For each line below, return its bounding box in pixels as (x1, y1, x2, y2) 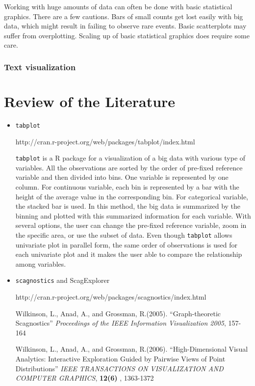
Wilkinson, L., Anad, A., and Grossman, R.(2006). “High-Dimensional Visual (15, 344, 248, 354)
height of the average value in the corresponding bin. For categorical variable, (15, 191, 248, 201)
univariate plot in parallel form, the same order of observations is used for (15, 239, 237, 249)
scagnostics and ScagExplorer (15, 275, 110, 285)
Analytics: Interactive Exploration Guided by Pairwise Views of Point (15, 354, 226, 364)
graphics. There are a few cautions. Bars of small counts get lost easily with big (4, 11, 243, 21)
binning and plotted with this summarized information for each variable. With (15, 210, 251, 221)
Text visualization (4, 60, 76, 73)
